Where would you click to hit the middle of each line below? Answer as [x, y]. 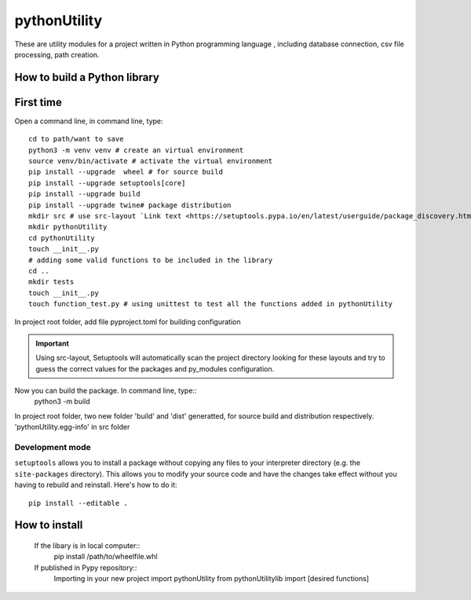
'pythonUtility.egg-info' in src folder [72, 427]
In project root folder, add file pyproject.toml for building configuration [128, 321]
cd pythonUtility [62, 238]
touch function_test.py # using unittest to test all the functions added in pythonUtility [210, 304]
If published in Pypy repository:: [86, 567]
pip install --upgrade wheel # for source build [126, 172]
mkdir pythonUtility [68, 227]
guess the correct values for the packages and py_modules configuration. [155, 368]
